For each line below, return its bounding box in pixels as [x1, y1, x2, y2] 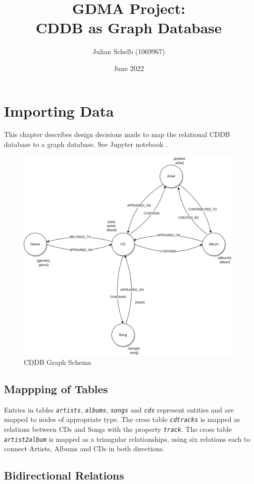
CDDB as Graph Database [36, 17, 222, 38]
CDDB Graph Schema [24, 357, 92, 367]
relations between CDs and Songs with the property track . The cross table [4, 424, 232, 434]
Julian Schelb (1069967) [92, 46, 165, 57]
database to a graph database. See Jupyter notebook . [4, 139, 168, 149]
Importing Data [4, 100, 114, 121]
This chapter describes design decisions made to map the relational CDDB [4, 129, 230, 139]
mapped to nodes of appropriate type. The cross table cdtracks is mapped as [4, 414, 240, 424]
